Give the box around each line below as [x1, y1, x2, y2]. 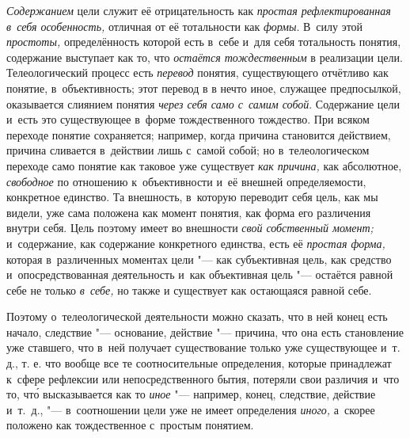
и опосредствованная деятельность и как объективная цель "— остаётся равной [6, 266, 393, 283]
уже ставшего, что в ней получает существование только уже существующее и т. [6, 339, 401, 356]
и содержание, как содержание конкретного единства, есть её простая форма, [6, 234, 385, 251]
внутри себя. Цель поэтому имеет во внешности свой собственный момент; [6, 219, 374, 236]
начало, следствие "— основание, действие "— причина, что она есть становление [6, 323, 404, 340]
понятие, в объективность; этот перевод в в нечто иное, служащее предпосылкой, [6, 79, 401, 96]
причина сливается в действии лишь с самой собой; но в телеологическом [6, 142, 370, 158]
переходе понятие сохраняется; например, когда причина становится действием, [6, 126, 391, 143]
